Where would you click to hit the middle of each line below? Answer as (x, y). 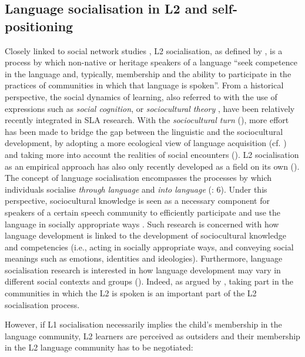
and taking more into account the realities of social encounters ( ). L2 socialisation (152, 154)
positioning (39, 26)
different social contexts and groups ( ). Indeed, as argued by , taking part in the (149, 281)
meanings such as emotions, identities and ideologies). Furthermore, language (144, 258)
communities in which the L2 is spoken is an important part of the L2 (131, 293)
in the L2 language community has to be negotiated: (99, 347)
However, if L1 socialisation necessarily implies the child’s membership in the (143, 324)
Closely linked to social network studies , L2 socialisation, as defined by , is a (144, 50)
